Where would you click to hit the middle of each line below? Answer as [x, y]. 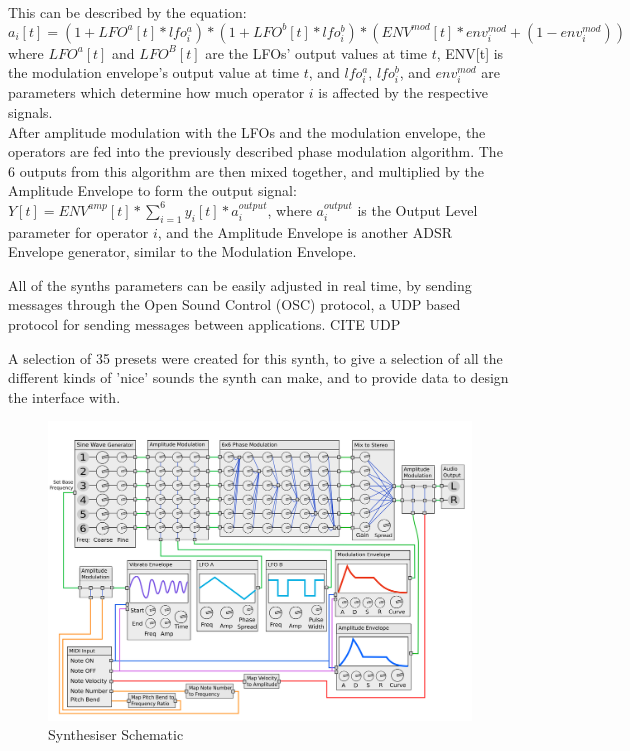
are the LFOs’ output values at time [316, 52]
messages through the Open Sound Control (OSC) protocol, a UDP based [234, 304]
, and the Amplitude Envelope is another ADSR [305, 231]
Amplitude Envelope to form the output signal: [152, 190]
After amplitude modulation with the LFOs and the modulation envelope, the [247, 131]
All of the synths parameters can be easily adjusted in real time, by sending [240, 284]
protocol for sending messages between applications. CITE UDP [204, 324]
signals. [30, 111]
